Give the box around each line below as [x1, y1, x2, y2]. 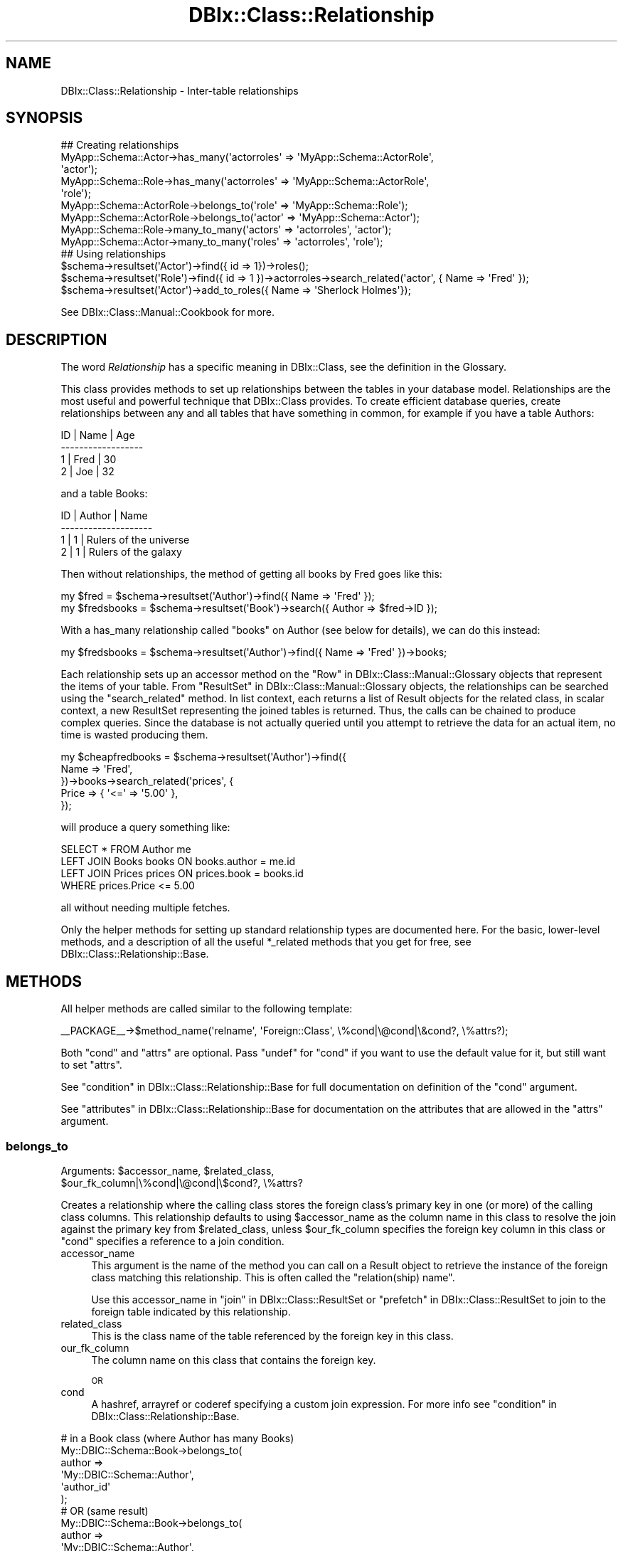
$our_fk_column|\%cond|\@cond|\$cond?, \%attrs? [60, 1176, 303, 1189]
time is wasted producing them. [60, 729, 208, 741]
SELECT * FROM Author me [60, 843, 191, 856]
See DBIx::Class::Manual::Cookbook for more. [60, 306, 275, 319]
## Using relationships [60, 248, 166, 260]
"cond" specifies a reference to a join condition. [60, 1234, 284, 1247]
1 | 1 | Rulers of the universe [60, 534, 190, 546]
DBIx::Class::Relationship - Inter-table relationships [60, 84, 299, 97]
